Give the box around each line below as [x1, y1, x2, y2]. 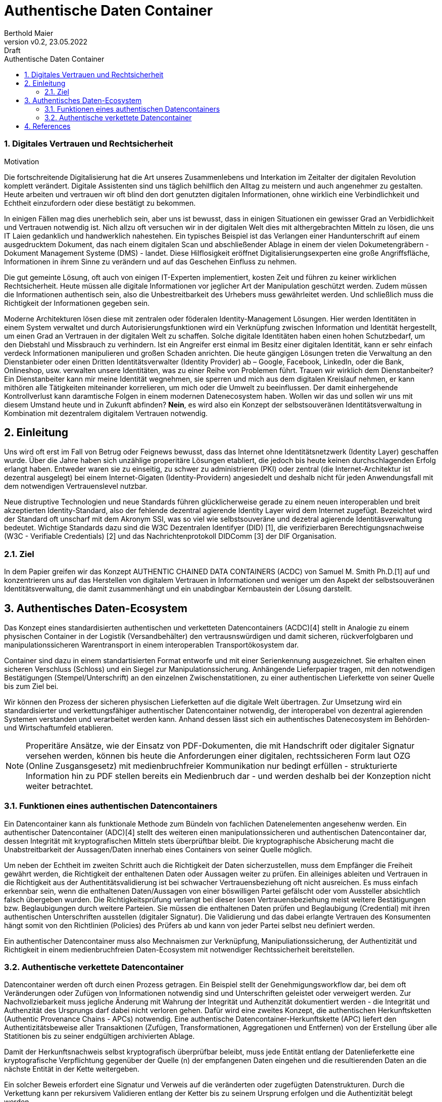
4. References [24, 121, 71, 130]
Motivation [4, 157, 39, 166]
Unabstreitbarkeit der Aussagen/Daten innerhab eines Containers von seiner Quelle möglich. [4, 845, 312, 854]
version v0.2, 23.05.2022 [4, 37, 88, 46]
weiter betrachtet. [26, 780, 93, 791]
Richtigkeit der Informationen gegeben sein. [4, 298, 150, 307]
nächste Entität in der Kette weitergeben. [4, 1065, 139, 1074]
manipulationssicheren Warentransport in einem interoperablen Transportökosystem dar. [4, 640, 299, 649]
